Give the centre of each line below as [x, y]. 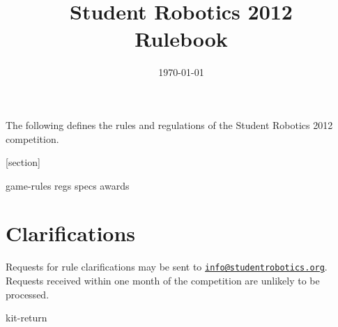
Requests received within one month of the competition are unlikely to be [163, 281]
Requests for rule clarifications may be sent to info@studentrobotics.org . [167, 267]
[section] [23, 162]
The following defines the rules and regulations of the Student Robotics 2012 [169, 124]
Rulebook [181, 39]
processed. [28, 294]
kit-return [26, 318]
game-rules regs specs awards [68, 185]
